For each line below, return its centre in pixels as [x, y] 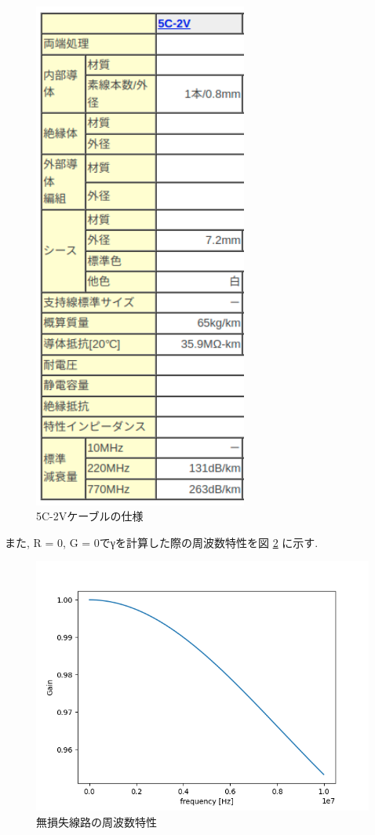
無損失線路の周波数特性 [96, 821]
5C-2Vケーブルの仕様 [90, 516]
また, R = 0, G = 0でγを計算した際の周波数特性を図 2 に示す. [162, 542]
